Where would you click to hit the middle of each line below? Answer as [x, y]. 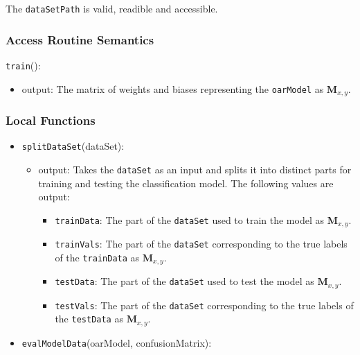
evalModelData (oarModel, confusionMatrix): [117, 342]
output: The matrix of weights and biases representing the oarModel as [173, 88]
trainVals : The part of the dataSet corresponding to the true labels [201, 244]
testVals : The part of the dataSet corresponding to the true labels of [204, 305]
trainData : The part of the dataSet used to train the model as [189, 219]
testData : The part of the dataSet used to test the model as [184, 281]
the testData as [89, 319]
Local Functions [51, 120]
